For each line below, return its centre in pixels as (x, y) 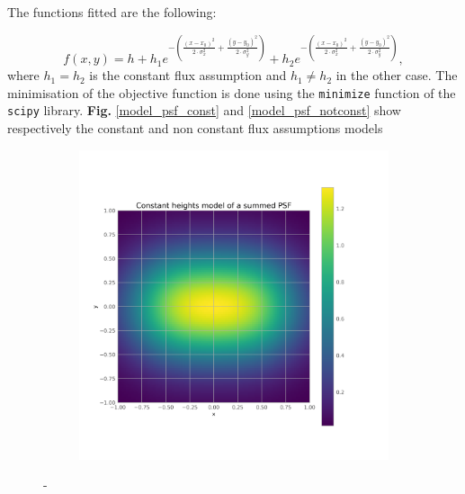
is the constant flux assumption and (188, 75)
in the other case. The (397, 75)
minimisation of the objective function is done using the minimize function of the (232, 92)
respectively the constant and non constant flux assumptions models (195, 128)
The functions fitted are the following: (112, 12)
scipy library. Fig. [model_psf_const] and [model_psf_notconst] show (204, 110)
